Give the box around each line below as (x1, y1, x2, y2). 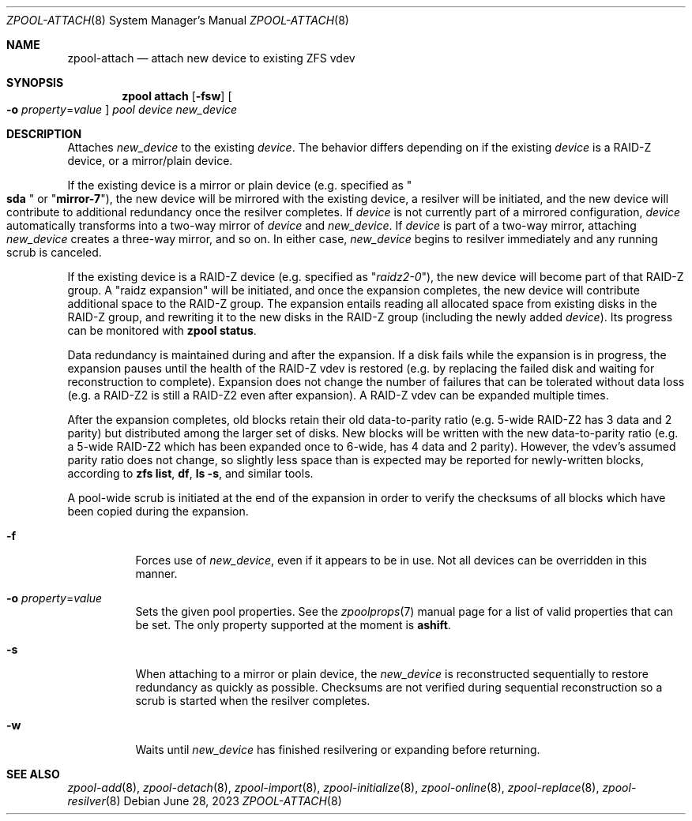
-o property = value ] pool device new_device (6, 103, 238, 116)
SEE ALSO (6, 767, 60, 781)
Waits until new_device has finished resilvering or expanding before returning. (135, 743, 540, 756)
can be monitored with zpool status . (67, 324, 257, 337)
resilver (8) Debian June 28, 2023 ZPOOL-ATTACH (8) (67, 794, 342, 808)
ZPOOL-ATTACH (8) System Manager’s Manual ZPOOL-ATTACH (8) (6, 13, 349, 27)
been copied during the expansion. (67, 504, 249, 518)
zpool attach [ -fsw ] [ (122, 89, 232, 103)
